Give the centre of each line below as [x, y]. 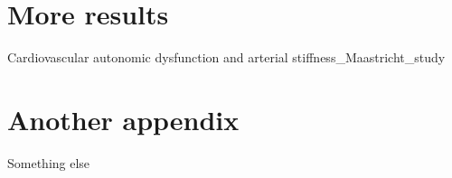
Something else [49, 162]
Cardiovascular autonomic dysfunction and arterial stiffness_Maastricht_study [226, 57]
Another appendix [123, 119]
